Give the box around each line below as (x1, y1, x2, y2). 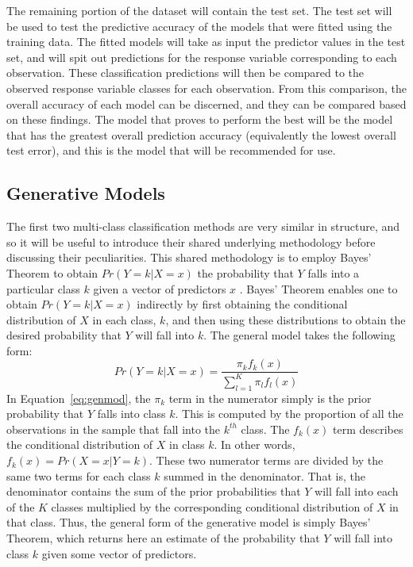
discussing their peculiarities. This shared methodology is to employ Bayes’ (6, 249, 372, 266)
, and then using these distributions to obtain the (165, 311, 406, 328)
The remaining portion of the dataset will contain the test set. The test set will (6, 2, 392, 18)
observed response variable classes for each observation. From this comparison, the (6, 79, 407, 96)
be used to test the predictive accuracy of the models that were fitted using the (6, 17, 392, 34)
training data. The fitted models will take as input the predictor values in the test (6, 33, 406, 50)
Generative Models (6, 181, 165, 205)
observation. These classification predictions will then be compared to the (6, 64, 365, 81)
